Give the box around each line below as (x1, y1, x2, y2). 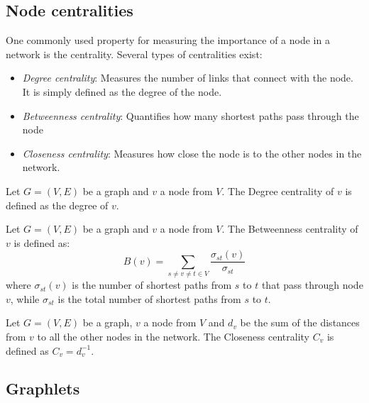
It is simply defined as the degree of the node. (22, 84, 222, 99)
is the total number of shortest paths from (57, 291, 241, 306)
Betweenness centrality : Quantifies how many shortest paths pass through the (22, 108, 359, 123)
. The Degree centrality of (221, 183, 334, 198)
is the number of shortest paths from (72, 277, 232, 292)
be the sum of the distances (240, 315, 360, 330)
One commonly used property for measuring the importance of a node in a (6, 33, 330, 48)
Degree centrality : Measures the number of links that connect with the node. (22, 70, 353, 85)
